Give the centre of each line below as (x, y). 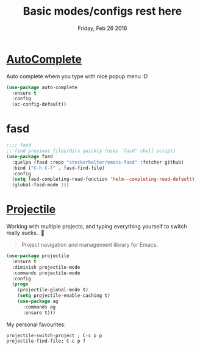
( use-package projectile (38, 256)
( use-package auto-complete (42, 87)
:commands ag (39, 307)
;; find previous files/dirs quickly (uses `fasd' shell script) (91, 151)
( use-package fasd (30, 156)
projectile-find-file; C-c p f (46, 341)
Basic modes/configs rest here (102, 11)
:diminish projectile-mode (46, 267)
